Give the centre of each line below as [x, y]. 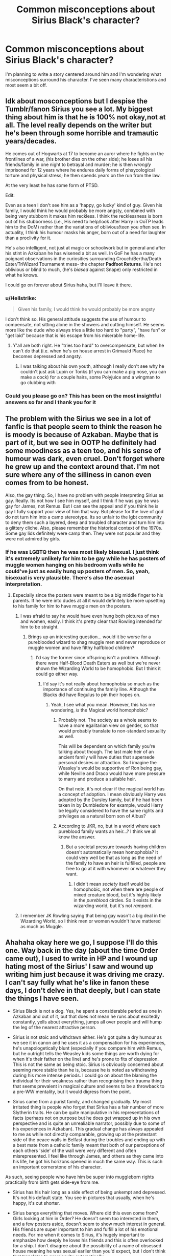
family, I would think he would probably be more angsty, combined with [80, 211]
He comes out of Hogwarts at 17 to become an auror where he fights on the [85, 153]
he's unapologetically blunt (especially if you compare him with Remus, [87, 1048]
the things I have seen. [42, 999]
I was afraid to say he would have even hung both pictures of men [90, 616]
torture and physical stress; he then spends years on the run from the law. [83, 175]
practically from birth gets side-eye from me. [52, 1182]
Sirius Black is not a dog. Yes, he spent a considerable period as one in [87, 1011]
